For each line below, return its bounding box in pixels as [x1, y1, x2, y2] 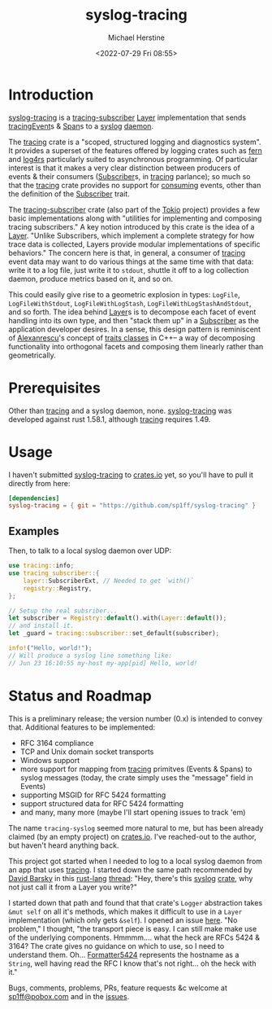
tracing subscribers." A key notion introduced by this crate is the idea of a [8, 222, 255, 231]
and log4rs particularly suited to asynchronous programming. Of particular [8, 154, 258, 164]
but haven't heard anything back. [8, 840, 119, 850]
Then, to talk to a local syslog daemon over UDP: [8, 546, 172, 555]
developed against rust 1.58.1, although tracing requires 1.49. [8, 414, 211, 424]
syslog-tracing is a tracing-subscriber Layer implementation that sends [8, 112, 246, 122]
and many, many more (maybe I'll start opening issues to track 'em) [19, 807, 246, 817]
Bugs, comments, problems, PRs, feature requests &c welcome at [8, 983, 227, 993]
